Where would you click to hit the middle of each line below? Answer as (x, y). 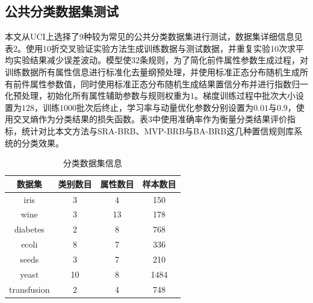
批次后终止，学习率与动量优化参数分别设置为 (165, 107)
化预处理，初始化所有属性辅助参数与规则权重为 (98, 95)
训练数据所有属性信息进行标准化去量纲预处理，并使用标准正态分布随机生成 (152, 71)
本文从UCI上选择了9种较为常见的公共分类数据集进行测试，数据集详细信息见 (154, 36)
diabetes (29, 229)
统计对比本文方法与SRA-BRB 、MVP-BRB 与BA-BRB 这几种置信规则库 (158, 130)
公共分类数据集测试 (62, 11)
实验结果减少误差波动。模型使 (72, 60)
